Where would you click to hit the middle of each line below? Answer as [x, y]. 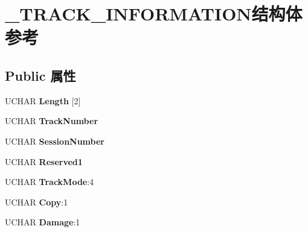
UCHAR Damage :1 [43, 222]
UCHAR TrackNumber [52, 121]
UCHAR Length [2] [43, 100]
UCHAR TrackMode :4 [50, 182]
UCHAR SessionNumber [55, 141]
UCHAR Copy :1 [37, 202]
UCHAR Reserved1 [44, 161]
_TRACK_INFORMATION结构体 [154, 14]
